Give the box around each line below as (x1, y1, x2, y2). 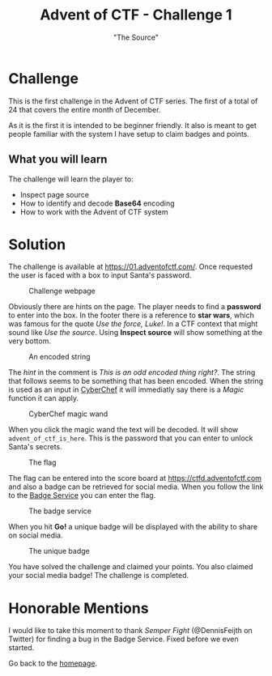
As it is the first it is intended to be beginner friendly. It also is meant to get (8, 120, 257, 130)
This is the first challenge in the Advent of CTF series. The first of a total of (8, 96, 258, 106)
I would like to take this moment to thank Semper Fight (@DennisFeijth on (8, 626, 253, 636)
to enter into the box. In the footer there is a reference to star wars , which (8, 310, 255, 321)
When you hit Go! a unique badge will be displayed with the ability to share (8, 522, 257, 532)
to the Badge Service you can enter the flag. (8, 491, 156, 500)
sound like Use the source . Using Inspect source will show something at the (8, 328, 263, 338)
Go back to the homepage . (8, 658, 98, 669)
